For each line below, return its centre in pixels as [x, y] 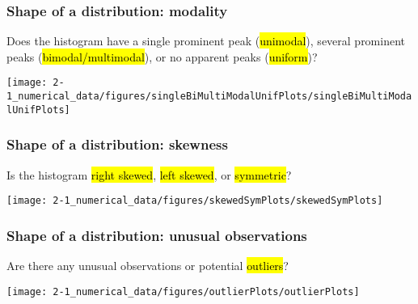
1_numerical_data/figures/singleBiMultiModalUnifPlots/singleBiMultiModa [209, 97]
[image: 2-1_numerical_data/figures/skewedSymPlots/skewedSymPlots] [195, 201]
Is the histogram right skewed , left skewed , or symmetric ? [149, 174]
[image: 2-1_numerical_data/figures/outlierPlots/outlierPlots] [183, 291]
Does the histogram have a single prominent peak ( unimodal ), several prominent [206, 41]
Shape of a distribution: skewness [117, 144]
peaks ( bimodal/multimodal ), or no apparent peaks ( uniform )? [162, 56]
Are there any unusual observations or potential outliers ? [148, 266]
